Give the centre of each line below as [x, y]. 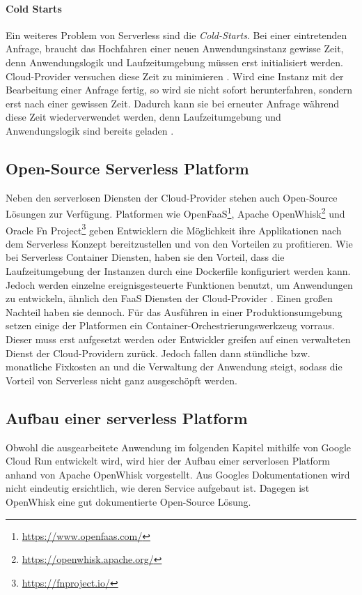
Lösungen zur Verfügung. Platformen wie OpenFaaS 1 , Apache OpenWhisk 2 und [175, 212]
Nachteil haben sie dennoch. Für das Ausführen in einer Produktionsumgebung [174, 311]
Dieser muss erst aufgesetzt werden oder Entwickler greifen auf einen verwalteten [178, 339]
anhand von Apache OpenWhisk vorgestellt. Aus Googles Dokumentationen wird [178, 474]
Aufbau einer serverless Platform [127, 417]
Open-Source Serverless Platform [127, 168]
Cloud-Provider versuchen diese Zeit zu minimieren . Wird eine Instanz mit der [175, 76]
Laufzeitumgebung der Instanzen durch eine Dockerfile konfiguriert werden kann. [178, 271]
